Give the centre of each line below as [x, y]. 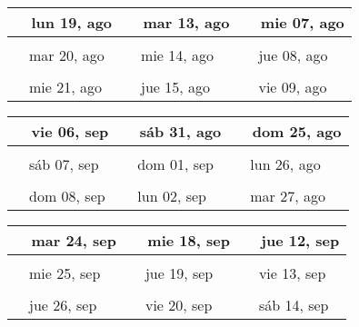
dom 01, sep [175, 164]
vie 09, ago [293, 87]
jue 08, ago [293, 55]
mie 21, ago [65, 87]
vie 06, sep [70, 131]
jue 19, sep [179, 273]
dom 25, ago [297, 131]
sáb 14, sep [294, 305]
